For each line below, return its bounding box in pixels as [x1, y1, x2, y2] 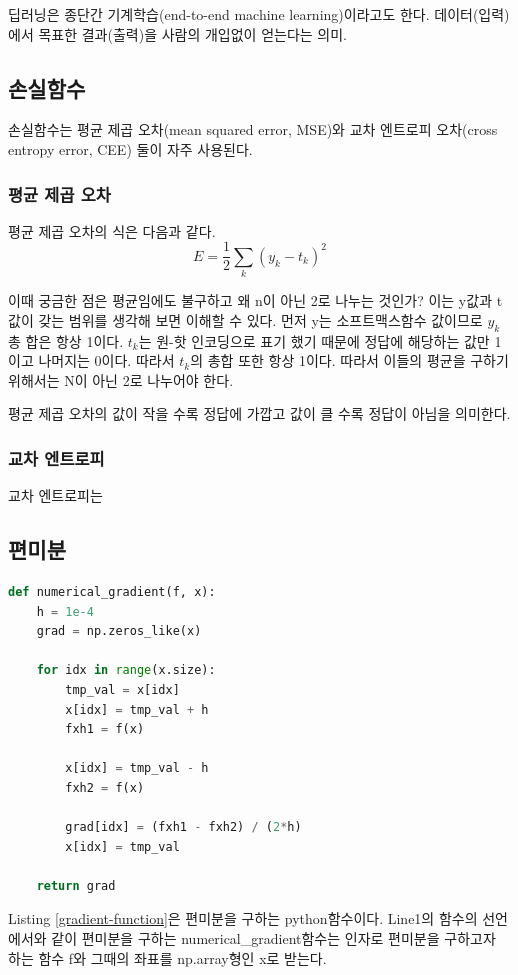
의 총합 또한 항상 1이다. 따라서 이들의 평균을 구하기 [190, 350, 509, 371]
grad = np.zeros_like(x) [36, 624, 202, 639]
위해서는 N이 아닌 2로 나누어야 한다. [8, 369, 234, 390]
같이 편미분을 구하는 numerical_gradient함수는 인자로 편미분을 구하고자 [51, 928, 496, 949]
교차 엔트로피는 [8, 485, 103, 506]
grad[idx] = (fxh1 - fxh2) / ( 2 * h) [65, 820, 302, 835]
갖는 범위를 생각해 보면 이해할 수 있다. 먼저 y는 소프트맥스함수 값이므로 [38, 309, 483, 330]
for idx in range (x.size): [36, 663, 216, 678]
